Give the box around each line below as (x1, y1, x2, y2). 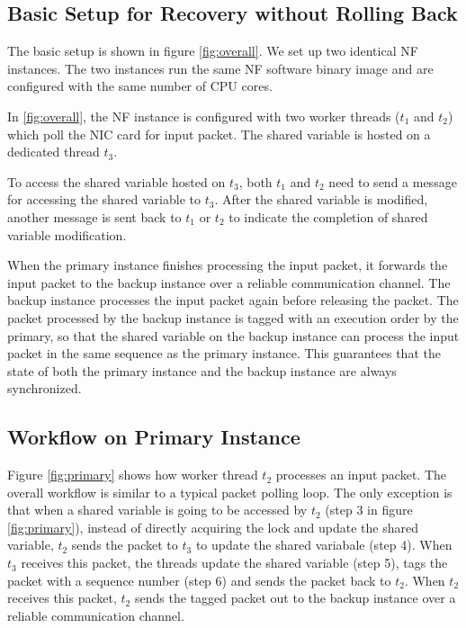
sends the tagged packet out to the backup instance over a (134, 588, 456, 607)
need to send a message (328, 172, 457, 191)
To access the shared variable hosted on (7, 172, 226, 191)
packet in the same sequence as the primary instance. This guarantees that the (7, 344, 441, 363)
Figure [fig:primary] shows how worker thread (7, 465, 258, 484)
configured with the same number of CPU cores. (7, 76, 273, 95)
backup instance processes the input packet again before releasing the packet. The (7, 291, 459, 310)
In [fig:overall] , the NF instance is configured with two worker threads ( (7, 106, 400, 125)
